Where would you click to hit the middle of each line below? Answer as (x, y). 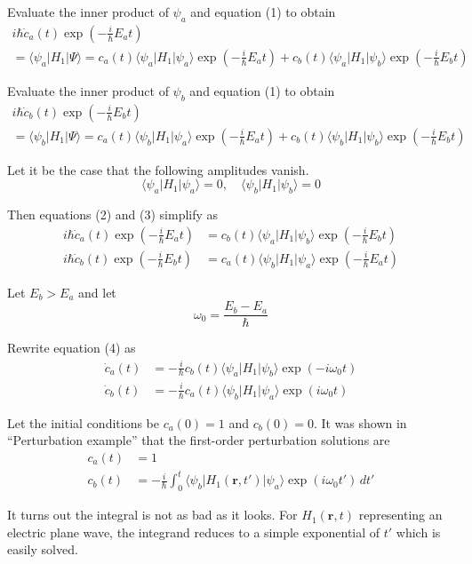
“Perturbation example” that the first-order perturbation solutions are (199, 440)
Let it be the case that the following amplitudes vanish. (158, 169)
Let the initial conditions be (84, 422)
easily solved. (43, 549)
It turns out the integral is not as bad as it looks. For (152, 515)
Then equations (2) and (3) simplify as (113, 214)
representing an (400, 515)
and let (97, 292)
